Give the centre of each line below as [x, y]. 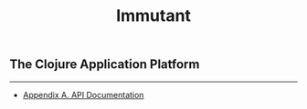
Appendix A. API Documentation [83, 94]
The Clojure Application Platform [105, 64]
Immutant [153, 16]
